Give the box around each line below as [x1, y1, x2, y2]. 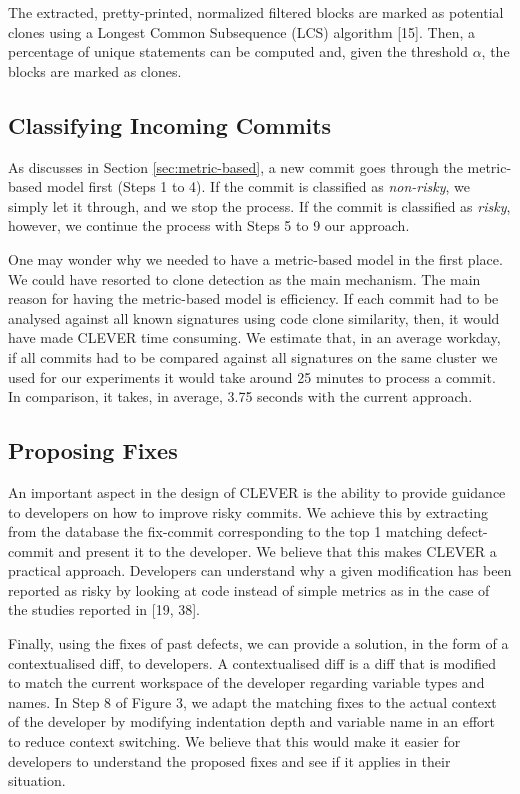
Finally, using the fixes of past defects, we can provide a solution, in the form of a [8, 633, 509, 654]
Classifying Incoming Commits [8, 109, 332, 140]
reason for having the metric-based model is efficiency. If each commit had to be [8, 288, 499, 309]
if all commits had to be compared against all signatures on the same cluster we [8, 346, 498, 367]
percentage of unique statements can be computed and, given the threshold [8, 41, 468, 62]
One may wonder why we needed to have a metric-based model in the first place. [8, 248, 503, 269]
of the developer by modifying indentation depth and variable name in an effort [8, 711, 496, 732]
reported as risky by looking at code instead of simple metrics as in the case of [8, 579, 490, 600]
